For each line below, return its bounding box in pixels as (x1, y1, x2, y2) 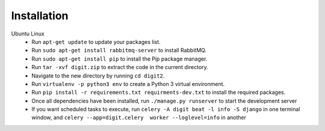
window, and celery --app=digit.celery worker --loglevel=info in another (31, 114, 247, 121)
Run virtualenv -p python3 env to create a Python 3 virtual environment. (31, 80, 225, 87)
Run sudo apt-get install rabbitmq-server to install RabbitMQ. (31, 47, 207, 54)
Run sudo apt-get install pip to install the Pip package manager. (31, 55, 208, 62)
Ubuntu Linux (11, 30, 45, 37)
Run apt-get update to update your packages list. (31, 38, 161, 45)
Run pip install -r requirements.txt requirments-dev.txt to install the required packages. (31, 89, 286, 96)
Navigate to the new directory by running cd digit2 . (31, 72, 165, 79)
